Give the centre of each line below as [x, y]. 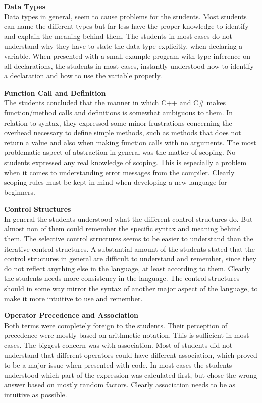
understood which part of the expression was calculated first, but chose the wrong [131, 374]
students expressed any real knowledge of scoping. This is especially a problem [125, 162]
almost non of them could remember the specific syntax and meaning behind [123, 229]
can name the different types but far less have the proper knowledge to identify [126, 26]
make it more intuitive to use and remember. [73, 298]
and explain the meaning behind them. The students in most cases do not [118, 36]
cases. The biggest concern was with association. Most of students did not [118, 345]
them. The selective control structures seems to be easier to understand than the [129, 239]
